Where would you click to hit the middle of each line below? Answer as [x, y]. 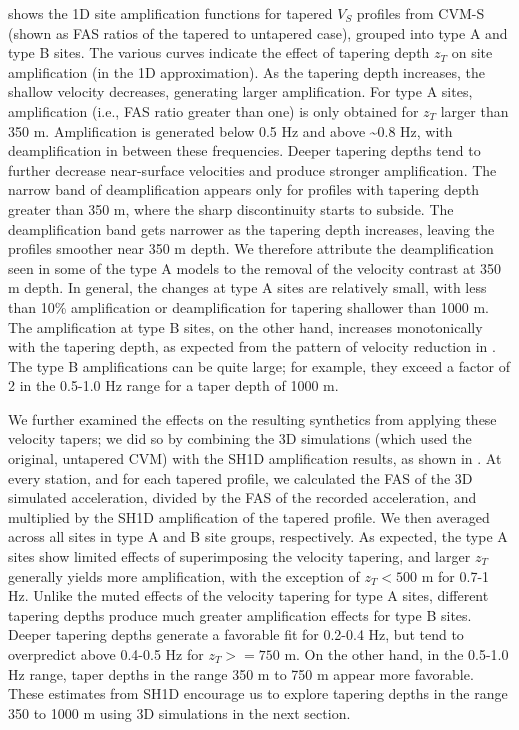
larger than [474, 110]
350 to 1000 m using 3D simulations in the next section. [179, 712]
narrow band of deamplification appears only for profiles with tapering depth [244, 189]
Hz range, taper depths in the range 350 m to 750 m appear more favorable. [241, 673]
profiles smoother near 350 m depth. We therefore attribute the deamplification [251, 248]
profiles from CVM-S [420, 13]
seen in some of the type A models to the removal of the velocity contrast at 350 [255, 267]
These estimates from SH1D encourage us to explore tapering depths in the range [258, 693]
